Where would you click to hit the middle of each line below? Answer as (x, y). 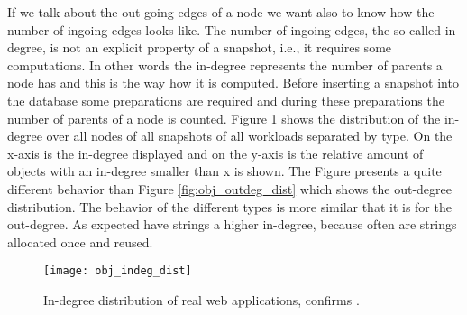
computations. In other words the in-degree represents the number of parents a (225, 65)
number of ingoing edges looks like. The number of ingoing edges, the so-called (224, 29)
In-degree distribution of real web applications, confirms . (201, 299)
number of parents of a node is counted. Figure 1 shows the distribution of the (224, 118)
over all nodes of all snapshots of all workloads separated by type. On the (249, 136)
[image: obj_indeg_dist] (118, 271)
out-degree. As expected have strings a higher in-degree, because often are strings (232, 224)
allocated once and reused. (80, 241)
